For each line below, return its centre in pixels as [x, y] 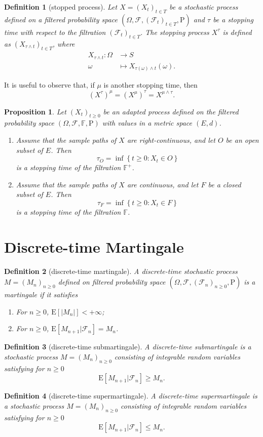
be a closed [224, 184]
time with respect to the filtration [55, 32]
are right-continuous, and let [171, 140]
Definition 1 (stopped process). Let [61, 7]
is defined [237, 32]
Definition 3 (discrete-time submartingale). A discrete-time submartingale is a [128, 347]
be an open [242, 140]
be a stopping [233, 19]
